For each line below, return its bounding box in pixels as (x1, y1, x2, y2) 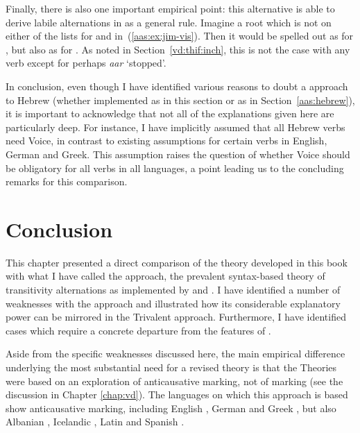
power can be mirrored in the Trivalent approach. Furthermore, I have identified (6, 309, 346, 324)
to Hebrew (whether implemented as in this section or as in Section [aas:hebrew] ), (6, 92, 355, 107)
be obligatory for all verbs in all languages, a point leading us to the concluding (6, 160, 344, 175)
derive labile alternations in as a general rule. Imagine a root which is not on (6, 15, 332, 29)
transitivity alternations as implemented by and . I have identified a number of (6, 282, 341, 297)
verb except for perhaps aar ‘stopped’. (6, 56, 166, 70)
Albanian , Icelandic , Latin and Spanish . (6, 414, 185, 429)
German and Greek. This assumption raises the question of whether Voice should (6, 146, 350, 161)
